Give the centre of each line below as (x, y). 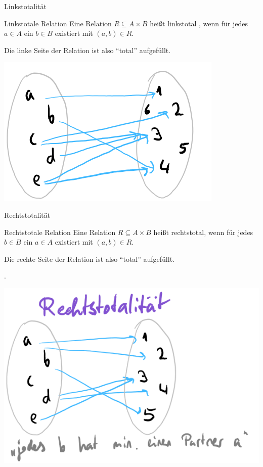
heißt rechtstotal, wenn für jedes (203, 232)
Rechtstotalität (27, 215)
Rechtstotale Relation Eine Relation (60, 232)
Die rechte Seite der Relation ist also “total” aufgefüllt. (89, 259)
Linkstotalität (25, 6)
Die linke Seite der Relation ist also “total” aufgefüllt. (87, 50)
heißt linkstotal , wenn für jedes (199, 23)
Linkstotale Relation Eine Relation (58, 23)
